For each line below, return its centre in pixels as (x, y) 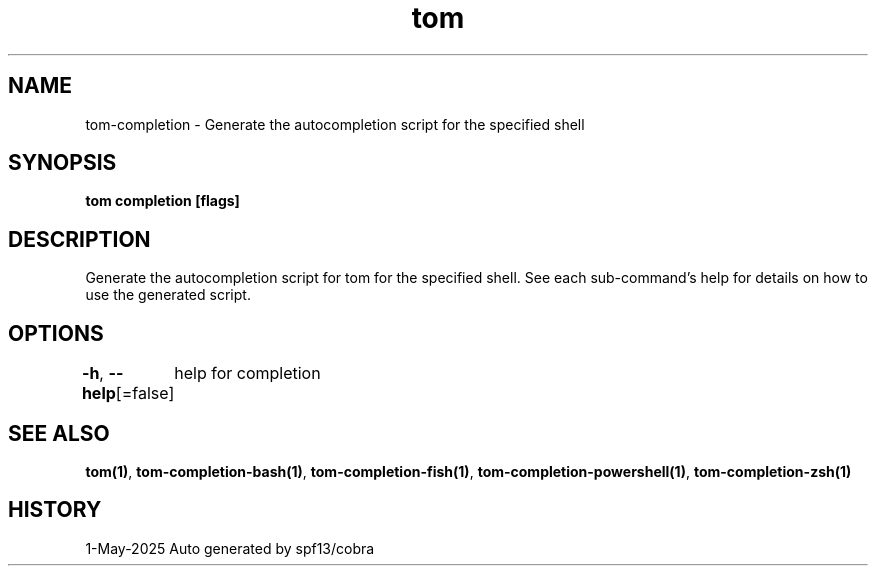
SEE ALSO (59, 433)
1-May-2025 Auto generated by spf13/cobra (230, 548)
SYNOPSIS (62, 163)
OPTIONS (56, 333)
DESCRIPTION (79, 239)
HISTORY (55, 510)
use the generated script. (168, 295)
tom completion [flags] (162, 201)
